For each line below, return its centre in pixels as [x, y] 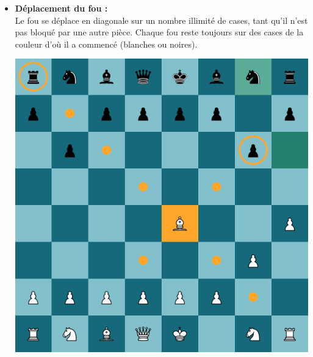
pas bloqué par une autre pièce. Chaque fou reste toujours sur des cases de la [159, 32]
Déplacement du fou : [61, 8]
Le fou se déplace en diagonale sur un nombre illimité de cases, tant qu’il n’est [161, 20]
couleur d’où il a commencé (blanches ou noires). [106, 44]
